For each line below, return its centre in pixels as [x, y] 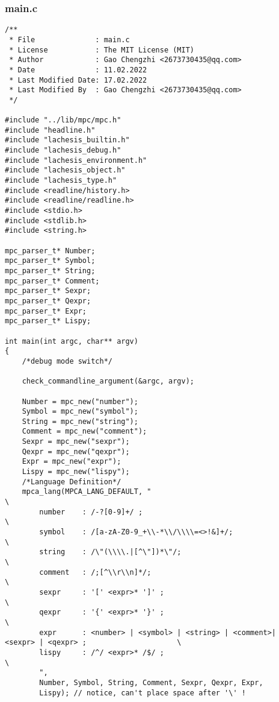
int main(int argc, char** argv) [72, 341]
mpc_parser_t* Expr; [46, 311]
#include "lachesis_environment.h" [76, 160]
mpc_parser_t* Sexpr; [48, 291]
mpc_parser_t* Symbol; [50, 261]
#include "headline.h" [50, 130]
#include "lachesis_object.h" [65, 170]
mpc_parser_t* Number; [50, 251]
